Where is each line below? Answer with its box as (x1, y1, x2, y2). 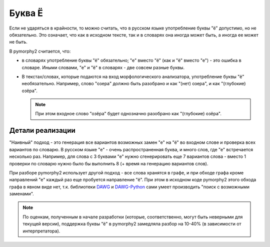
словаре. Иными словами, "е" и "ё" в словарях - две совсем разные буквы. (21, 64, 185, 70)
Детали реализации (9, 126, 76, 135)
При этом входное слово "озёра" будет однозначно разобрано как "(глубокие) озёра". (35, 111, 222, 117)
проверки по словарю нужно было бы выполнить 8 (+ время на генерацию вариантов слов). (9, 160, 208, 166)
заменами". (9, 191, 34, 197)
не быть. (9, 39, 27, 45)
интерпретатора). (22, 228, 60, 234)
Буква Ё (9, 8, 43, 19)
